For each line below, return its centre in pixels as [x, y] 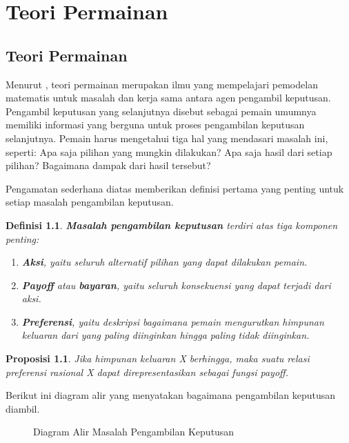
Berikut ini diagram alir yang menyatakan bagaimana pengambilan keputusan [171, 395]
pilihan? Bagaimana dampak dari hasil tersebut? [108, 165]
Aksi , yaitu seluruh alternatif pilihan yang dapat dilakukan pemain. [164, 262]
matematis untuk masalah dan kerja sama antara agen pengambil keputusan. [168, 98]
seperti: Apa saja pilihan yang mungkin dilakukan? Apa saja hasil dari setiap [169, 151]
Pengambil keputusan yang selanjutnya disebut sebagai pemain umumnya [161, 111]
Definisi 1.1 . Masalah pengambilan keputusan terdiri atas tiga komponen [172, 225]
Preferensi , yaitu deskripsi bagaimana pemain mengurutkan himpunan [173, 321]
